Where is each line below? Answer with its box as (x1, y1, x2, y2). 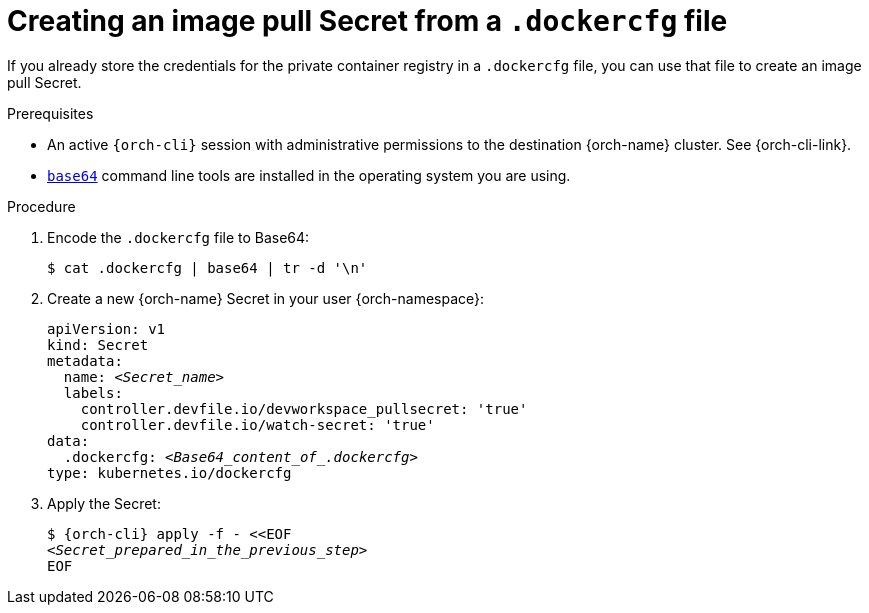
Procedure (7, 197, 76, 215)
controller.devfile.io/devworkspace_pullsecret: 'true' (80, 400, 528, 417)
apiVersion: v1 (47, 320, 166, 337)
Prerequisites (7, 104, 94, 122)
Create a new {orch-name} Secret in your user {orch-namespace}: (47, 289, 485, 307)
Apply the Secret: (47, 494, 161, 512)
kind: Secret (47, 336, 149, 353)
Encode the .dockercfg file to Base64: (47, 228, 310, 246)
